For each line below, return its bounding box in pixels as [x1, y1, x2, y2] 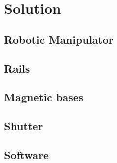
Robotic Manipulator [4, 31, 114, 47]
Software [4, 147, 49, 162]
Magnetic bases [4, 89, 84, 105]
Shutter [4, 118, 43, 134]
